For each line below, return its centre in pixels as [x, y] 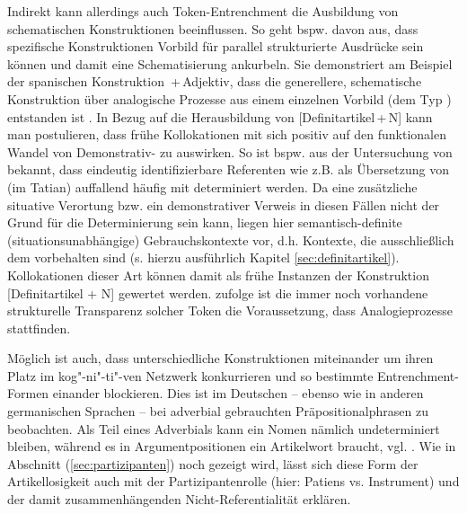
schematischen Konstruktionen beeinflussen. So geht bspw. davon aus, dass [213, 28]
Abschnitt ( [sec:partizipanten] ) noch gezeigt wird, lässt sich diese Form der [213, 463]
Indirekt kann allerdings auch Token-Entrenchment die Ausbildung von [203, 11]
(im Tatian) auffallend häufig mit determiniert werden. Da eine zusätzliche [212, 186]
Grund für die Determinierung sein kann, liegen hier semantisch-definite [205, 222]
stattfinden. [39, 328]
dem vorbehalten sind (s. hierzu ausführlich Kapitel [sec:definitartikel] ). [203, 257]
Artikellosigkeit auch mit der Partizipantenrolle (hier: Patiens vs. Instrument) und [233, 481]
